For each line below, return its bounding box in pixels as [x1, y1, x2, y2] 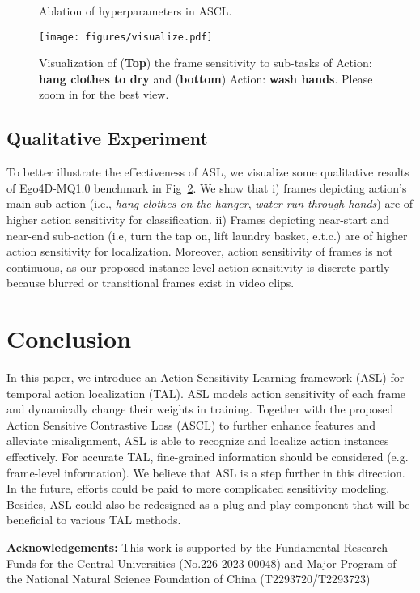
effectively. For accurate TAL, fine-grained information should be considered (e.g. [6, 448, 409, 465]
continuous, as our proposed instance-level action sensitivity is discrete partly [6, 258, 390, 275]
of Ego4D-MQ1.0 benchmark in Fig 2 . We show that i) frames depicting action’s [6, 179, 407, 196]
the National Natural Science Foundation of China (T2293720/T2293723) [6, 570, 371, 587]
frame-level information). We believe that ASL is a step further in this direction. [6, 464, 405, 481]
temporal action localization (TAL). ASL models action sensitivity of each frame [6, 384, 406, 401]
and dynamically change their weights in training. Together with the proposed [6, 400, 394, 417]
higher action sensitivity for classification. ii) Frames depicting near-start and [6, 211, 389, 228]
